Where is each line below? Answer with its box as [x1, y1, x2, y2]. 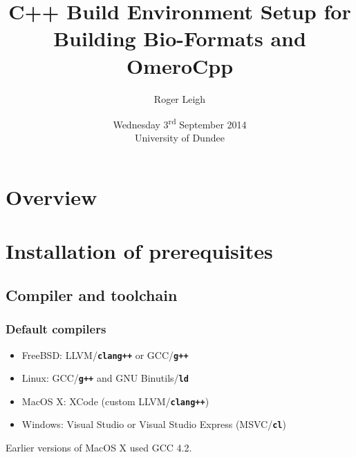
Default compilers [6, 320, 106, 338]
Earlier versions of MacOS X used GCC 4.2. [6, 440, 192, 455]
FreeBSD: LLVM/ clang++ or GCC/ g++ [21, 347, 189, 362]
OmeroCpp [126, 51, 234, 79]
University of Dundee [135, 130, 225, 145]
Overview [6, 182, 97, 211]
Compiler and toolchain [6, 284, 178, 305]
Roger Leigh [153, 91, 206, 106]
